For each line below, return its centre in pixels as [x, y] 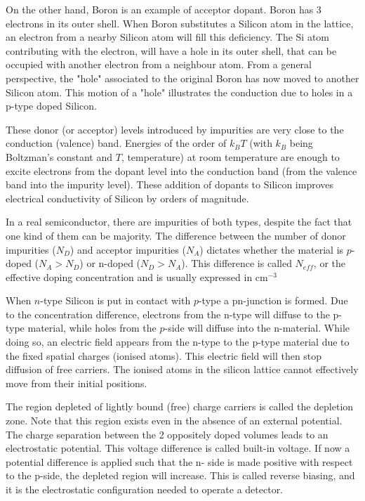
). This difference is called [237, 263]
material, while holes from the [92, 328]
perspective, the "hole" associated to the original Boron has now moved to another [182, 78]
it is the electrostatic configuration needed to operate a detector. [145, 489]
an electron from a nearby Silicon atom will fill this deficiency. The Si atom [168, 37]
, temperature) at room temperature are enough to [230, 156]
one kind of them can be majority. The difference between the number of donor [176, 235]
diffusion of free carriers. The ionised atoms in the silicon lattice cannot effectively [182, 369]
